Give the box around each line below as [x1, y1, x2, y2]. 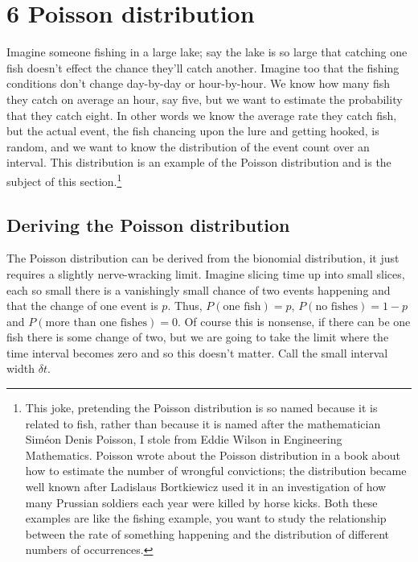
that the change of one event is [6, 297, 158, 314]
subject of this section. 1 [6, 170, 122, 189]
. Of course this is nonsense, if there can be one [177, 312, 411, 329]
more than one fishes [45, 316, 148, 329]
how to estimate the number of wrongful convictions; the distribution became [25, 462, 407, 479]
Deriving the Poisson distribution [6, 212, 290, 237]
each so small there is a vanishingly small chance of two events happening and [6, 281, 391, 298]
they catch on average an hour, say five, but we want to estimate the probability [6, 90, 403, 107]
